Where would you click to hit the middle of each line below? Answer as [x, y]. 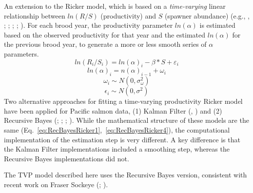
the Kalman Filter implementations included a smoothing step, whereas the [117, 149]
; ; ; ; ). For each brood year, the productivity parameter [88, 25]
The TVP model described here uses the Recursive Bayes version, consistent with [126, 175]
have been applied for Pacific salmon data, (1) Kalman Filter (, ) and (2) [113, 110]
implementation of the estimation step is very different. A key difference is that [122, 139]
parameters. [21, 53]
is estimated [217, 25]
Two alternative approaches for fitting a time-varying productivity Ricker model [123, 101]
